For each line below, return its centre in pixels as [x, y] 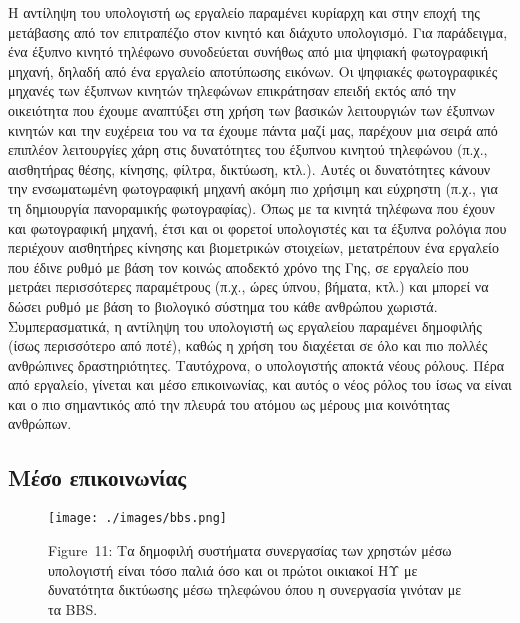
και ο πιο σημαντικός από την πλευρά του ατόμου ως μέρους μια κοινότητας [229, 403]
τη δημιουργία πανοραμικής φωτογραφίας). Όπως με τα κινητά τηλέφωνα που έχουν [251, 207]
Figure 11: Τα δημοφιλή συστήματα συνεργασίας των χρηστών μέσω [250, 549]
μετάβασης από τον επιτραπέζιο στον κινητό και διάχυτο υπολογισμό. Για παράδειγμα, [258, 31]
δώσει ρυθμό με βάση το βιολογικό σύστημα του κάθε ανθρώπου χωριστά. [223, 305]
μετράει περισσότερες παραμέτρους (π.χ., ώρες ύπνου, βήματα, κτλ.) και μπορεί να [248, 286]
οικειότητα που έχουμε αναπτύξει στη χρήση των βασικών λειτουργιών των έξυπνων [251, 109]
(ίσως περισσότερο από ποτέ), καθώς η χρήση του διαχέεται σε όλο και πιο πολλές [248, 345]
